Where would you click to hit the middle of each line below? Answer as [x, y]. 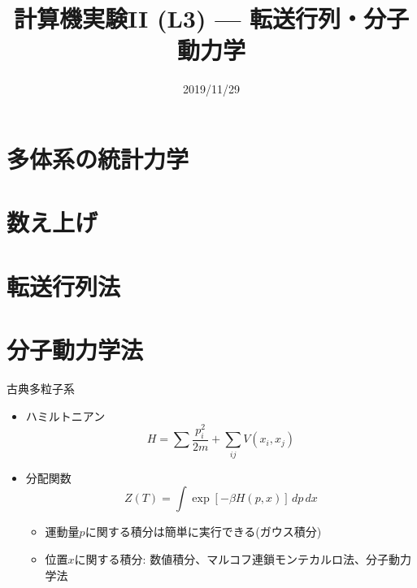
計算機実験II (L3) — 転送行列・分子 [211, 18]
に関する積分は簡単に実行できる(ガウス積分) [203, 532]
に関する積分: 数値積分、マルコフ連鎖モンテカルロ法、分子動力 [243, 558]
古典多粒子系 [41, 388]
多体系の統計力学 [98, 158]
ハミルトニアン [65, 415]
